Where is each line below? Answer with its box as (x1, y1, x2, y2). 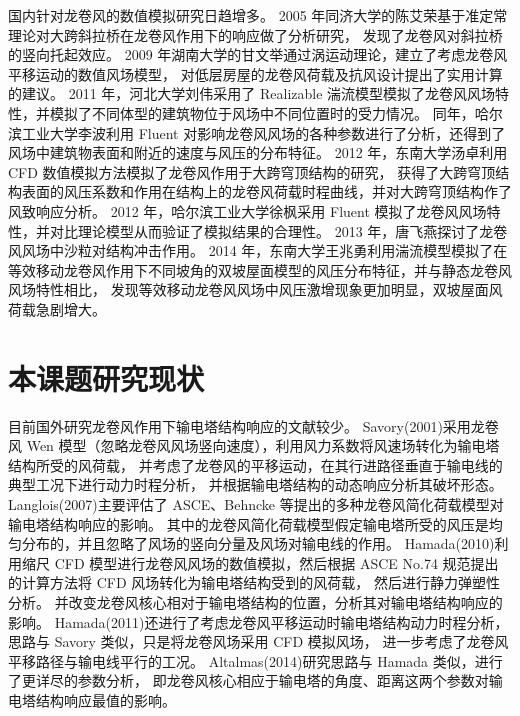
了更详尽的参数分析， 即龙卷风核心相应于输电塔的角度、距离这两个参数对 (8, 670, 489, 691)
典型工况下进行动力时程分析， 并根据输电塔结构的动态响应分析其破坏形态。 (8, 474, 503, 495)
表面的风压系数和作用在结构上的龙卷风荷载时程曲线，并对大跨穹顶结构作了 (21, 181, 512, 202)
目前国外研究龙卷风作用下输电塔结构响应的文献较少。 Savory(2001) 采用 (8, 415, 471, 436)
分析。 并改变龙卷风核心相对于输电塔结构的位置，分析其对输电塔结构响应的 (8, 591, 503, 612)
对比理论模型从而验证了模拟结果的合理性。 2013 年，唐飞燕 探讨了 (49, 220, 480, 241)
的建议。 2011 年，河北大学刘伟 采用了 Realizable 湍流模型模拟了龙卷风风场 (8, 83, 496, 104)
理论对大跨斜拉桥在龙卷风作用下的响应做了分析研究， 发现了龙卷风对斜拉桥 (8, 24, 503, 45)
